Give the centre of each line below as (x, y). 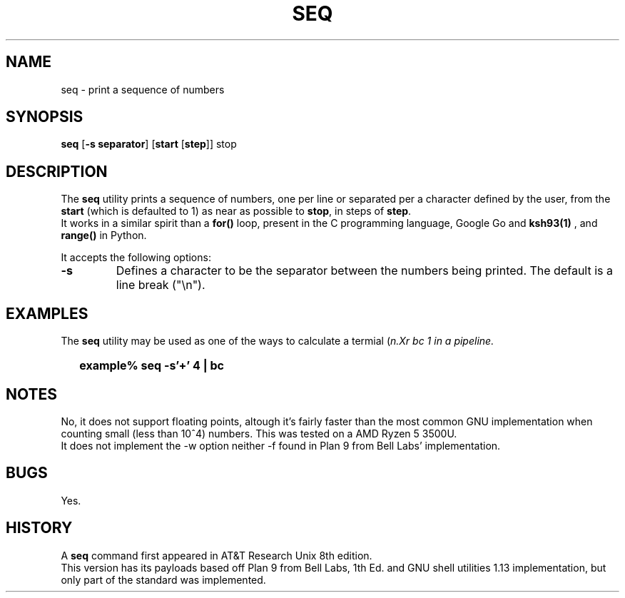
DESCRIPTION (57, 171)
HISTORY (39, 528)
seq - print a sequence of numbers (143, 89)
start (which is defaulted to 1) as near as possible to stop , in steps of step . (236, 211)
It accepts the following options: (136, 258)
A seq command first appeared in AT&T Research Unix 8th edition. (217, 555)
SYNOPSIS (45, 117)
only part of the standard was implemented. (163, 579)
